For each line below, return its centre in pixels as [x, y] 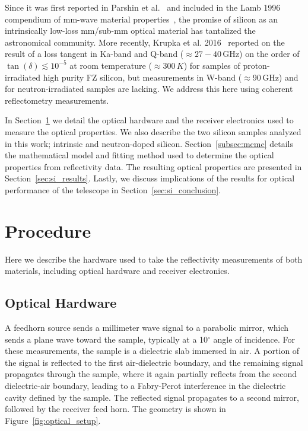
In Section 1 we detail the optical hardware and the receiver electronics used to [149, 120]
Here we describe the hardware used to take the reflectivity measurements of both [154, 259]
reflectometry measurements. [57, 100]
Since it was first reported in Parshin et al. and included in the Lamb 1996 [143, 7]
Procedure [48, 230]
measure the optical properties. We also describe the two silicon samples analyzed [153, 131]
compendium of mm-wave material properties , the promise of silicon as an [142, 19]
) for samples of [212, 65]
